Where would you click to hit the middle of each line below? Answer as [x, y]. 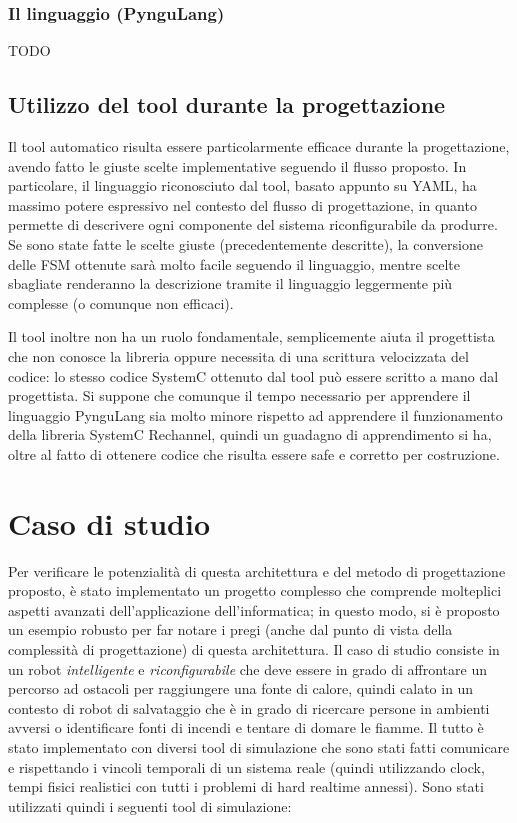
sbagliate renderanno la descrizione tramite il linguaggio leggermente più [230, 283]
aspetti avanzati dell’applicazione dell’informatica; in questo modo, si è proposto [254, 609]
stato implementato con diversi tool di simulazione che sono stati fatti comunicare [259, 746]
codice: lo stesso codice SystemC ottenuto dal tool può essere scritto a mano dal [253, 375]
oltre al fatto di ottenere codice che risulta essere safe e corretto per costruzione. [254, 453]
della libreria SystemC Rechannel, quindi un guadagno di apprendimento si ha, [250, 434]
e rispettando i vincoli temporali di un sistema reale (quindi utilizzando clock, [246, 766]
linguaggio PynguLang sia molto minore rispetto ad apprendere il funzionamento [255, 414]
